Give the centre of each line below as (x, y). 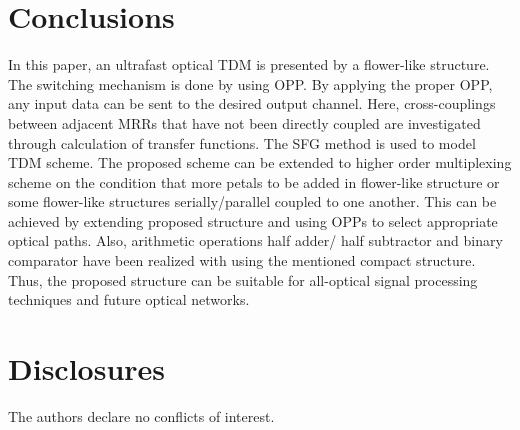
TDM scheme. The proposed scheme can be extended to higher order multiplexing (260, 162)
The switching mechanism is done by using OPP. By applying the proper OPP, (250, 83)
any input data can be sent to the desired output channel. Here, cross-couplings (252, 103)
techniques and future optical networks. (129, 299)
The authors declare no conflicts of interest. (141, 415)
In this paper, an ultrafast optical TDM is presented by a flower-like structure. (249, 64)
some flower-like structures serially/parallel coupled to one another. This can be (252, 201)
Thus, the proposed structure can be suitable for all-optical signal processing (243, 279)
